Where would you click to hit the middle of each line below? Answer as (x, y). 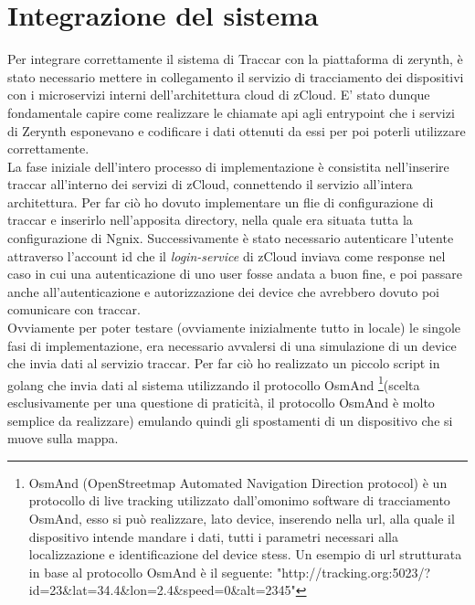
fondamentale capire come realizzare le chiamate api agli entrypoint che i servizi (231, 112)
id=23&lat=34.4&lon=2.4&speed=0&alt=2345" (162, 590)
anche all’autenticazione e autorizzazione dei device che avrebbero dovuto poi (223, 291)
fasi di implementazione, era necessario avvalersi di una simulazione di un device (232, 345)
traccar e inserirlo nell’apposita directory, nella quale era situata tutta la (210, 220)
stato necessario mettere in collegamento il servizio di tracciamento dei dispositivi (236, 76)
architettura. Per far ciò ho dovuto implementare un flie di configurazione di (221, 202)
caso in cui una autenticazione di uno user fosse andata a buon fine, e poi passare (235, 274)
